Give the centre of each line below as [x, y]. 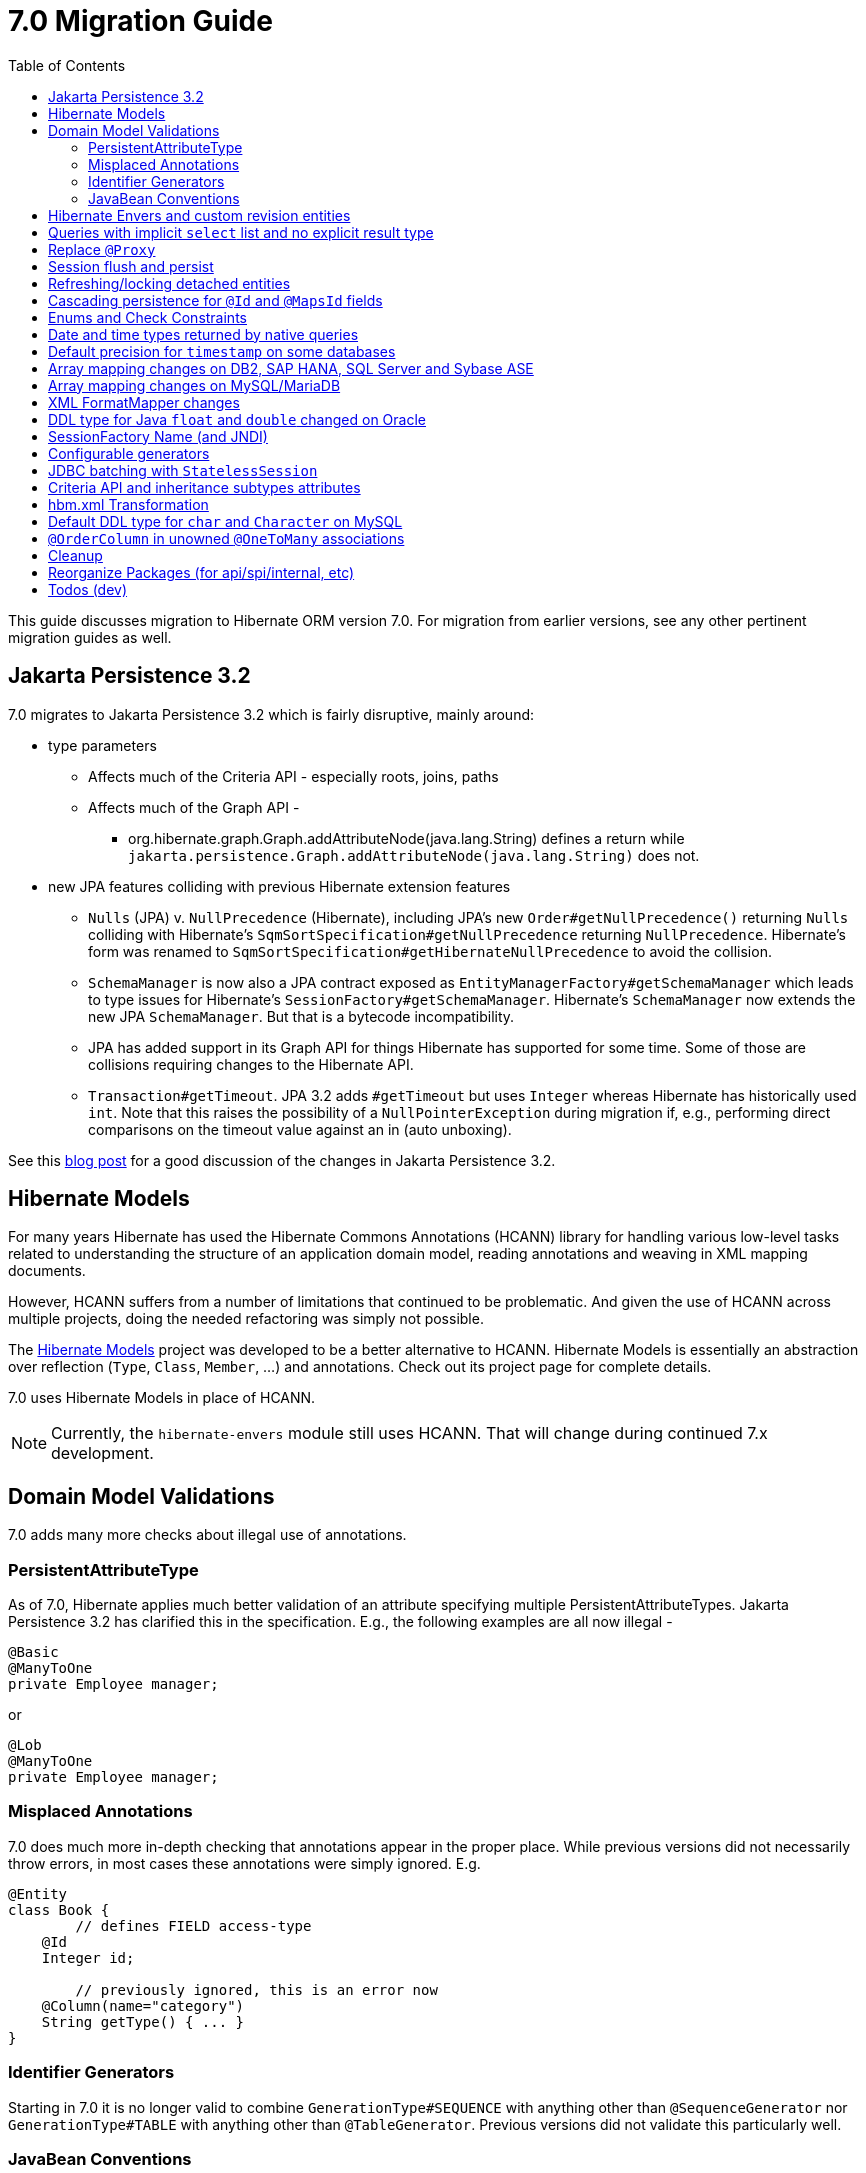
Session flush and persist [131, 266]
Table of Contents [67, 65]
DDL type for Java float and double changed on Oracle [237, 419]
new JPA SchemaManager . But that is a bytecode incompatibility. [301, 1016]
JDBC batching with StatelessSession [183, 470]
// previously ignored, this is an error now [256, 1989]
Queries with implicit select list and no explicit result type [241, 232]
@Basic [33, 1652]
